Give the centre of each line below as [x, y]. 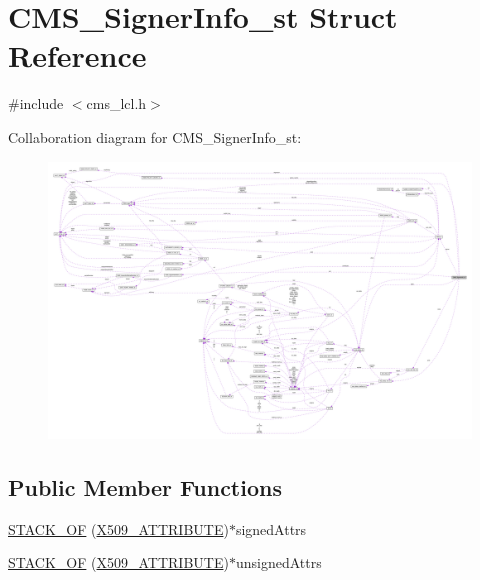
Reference [77, 55]
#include [36, 103]
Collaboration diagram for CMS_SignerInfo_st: [155, 136]
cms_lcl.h [116, 103]
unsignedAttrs [278, 562]
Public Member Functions [145, 486]
